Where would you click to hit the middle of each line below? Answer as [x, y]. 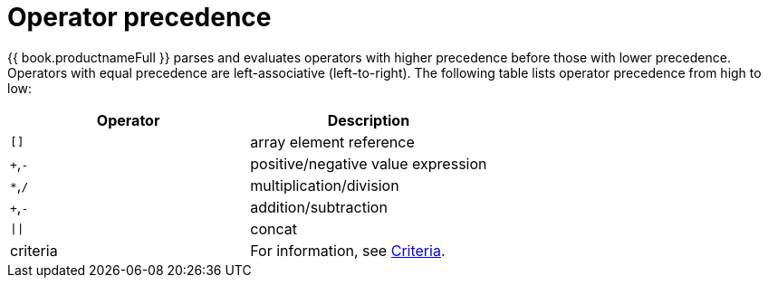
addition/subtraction [319, 207]
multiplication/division [325, 185]
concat [274, 228]
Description [369, 120]
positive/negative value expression [369, 163]
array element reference [332, 142]
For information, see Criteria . [348, 250]
